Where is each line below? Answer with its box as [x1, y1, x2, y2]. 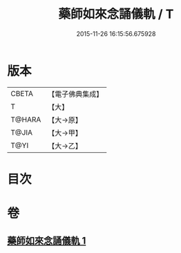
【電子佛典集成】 [48, 89, 104, 99]
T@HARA [10, 115, 41, 124]
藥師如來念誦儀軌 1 [7, 235, 86, 247]
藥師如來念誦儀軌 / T [58, 6, 174, 22]
